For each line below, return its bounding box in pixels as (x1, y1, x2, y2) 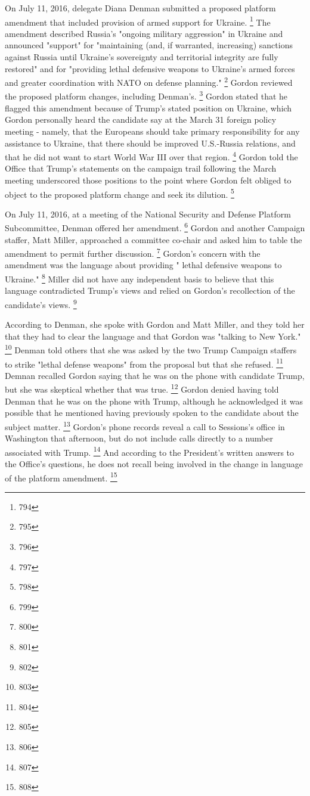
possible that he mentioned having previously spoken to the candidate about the (5, 406, 299, 419)
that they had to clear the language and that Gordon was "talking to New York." (5, 329, 301, 342)
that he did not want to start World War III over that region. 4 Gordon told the (5, 149, 298, 163)
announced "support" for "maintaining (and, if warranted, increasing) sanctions (5, 39, 293, 51)
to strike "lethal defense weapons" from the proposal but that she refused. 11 (5, 356, 283, 370)
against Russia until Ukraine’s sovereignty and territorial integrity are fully (5, 51, 278, 63)
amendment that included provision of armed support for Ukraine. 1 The (5, 14, 271, 28)
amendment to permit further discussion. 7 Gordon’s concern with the (5, 245, 261, 259)
